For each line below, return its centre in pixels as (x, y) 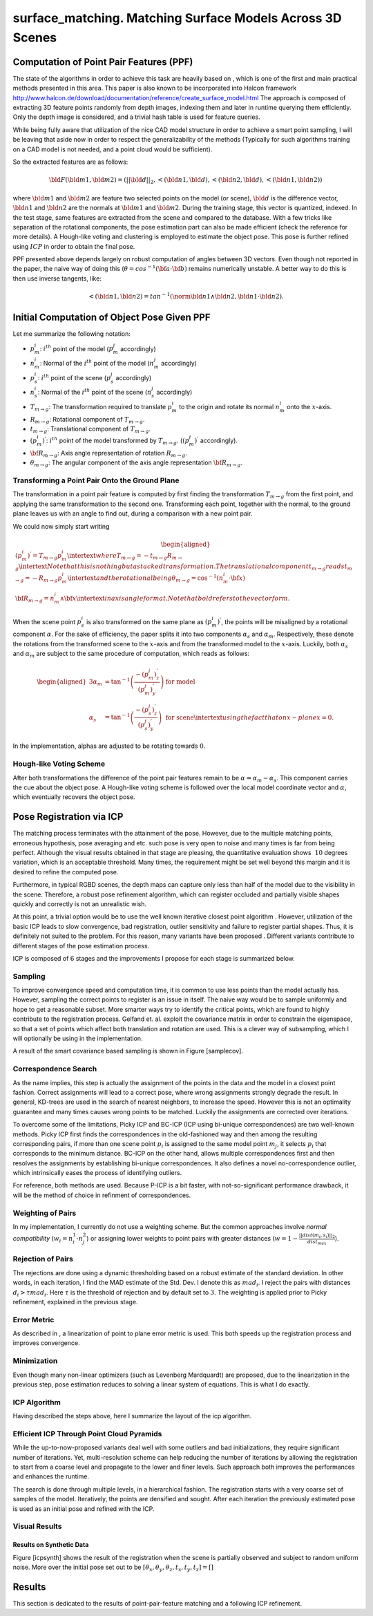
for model (180, 682)
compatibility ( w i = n (43, 1239)
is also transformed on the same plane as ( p (149, 621)
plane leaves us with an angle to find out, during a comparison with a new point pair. (133, 514)
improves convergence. (46, 1343)
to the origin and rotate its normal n (229, 406)
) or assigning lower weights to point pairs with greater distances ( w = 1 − (192, 1239)
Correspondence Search (55, 1069)
